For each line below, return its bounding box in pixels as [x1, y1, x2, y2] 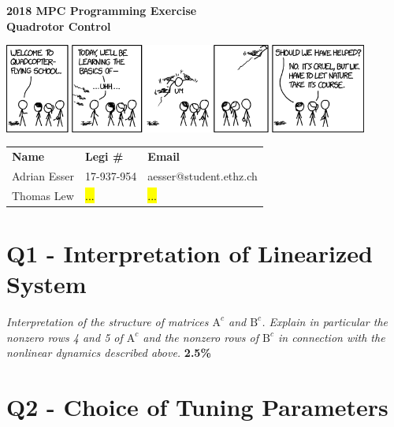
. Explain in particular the [262, 313, 388, 329]
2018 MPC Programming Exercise [6, 2, 197, 18]
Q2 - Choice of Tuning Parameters [6, 390, 388, 422]
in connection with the [278, 329, 385, 345]
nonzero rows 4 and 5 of [6, 329, 123, 345]
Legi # [85, 147, 124, 164]
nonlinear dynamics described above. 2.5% [6, 344, 211, 361]
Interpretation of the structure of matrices [6, 313, 209, 329]
